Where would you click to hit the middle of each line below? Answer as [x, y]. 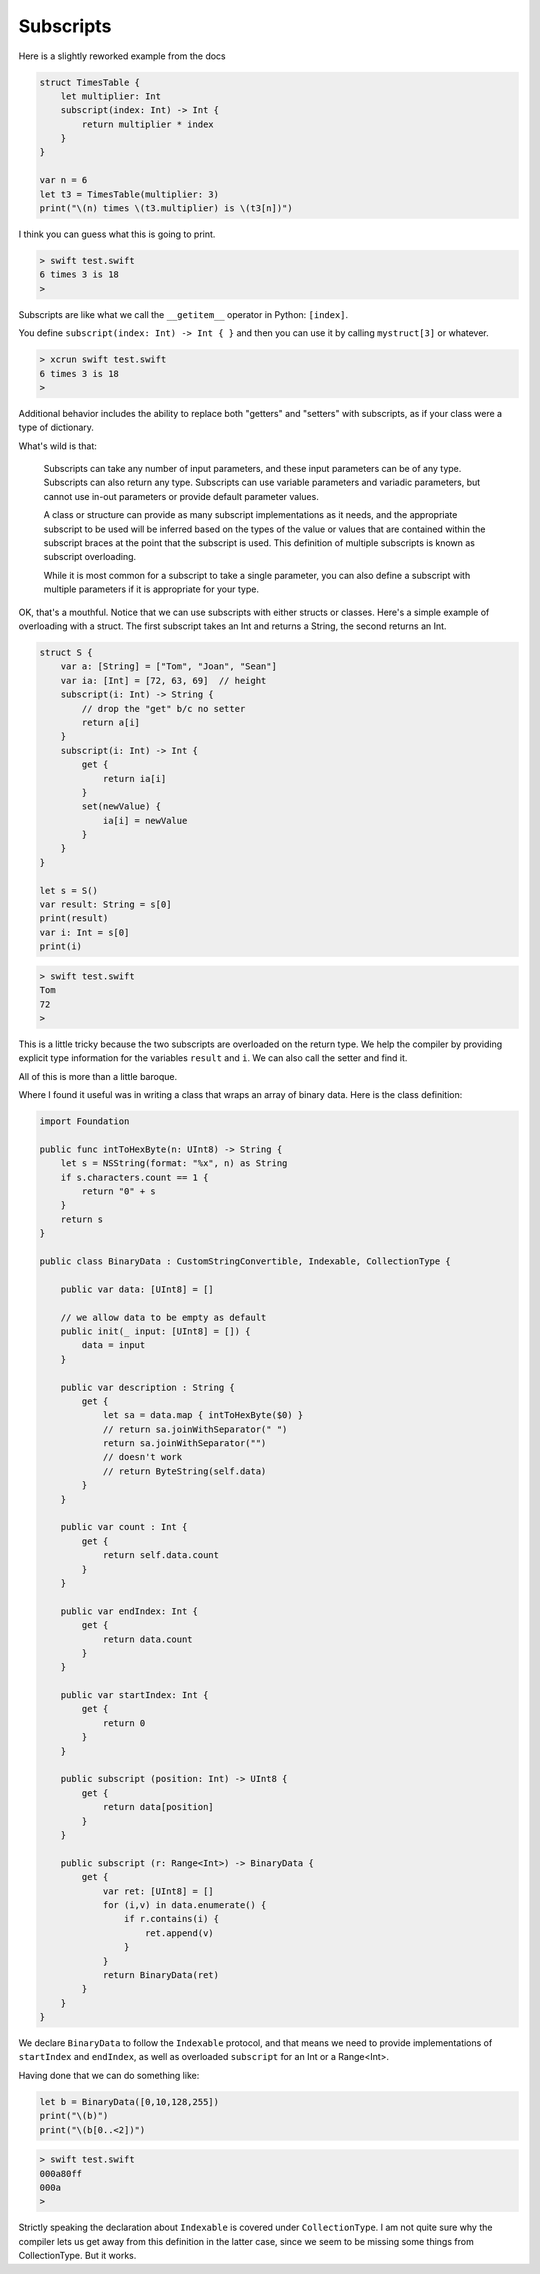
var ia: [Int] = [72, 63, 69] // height [163, 680]
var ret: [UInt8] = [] [158, 1891]
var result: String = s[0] [105, 904]
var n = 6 [63, 180]
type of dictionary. [56, 427]
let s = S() [69, 890]
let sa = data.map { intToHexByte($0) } [203, 1415]
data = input [113, 1345]
